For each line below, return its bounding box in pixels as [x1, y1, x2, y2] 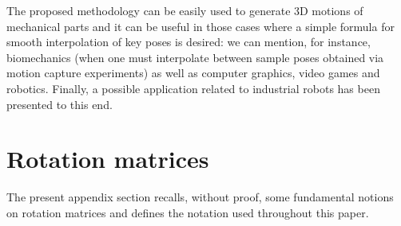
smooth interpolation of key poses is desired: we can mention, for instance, [6, 33, 371, 50]
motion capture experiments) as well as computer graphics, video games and [6, 64, 380, 81]
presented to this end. [6, 95, 113, 112]
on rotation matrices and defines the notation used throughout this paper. [6, 204, 369, 220]
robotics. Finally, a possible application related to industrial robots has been [6, 80, 380, 96]
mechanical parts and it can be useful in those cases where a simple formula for [6, 18, 395, 34]
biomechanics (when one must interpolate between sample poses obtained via [6, 49, 384, 65]
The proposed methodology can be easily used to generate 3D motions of [6, 2, 363, 18]
